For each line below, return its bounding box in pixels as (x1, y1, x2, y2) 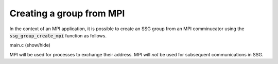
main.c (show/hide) (9, 42, 51, 48)
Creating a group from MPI (9, 8, 125, 19)
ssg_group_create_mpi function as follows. (9, 32, 107, 38)
